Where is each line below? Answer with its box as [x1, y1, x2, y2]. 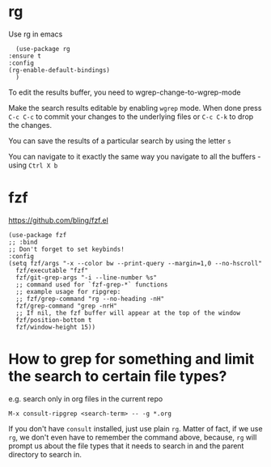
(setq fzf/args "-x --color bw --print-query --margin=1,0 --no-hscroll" [8, 259, 263, 267]
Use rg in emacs [8, 29, 63, 39]
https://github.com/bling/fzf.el [8, 215, 109, 225]
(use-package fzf [8, 231, 67, 239]
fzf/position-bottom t [15, 316, 92, 324]
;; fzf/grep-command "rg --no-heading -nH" [15, 295, 164, 303]
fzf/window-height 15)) [15, 323, 95, 331]
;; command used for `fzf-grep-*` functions [15, 280, 168, 289]
